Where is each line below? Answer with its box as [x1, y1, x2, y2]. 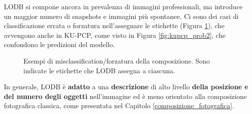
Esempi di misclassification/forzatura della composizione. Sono [23, 55, 210, 65]
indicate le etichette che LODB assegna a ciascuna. [23, 65, 175, 75]
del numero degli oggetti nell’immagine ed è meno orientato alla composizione [4, 91, 247, 101]
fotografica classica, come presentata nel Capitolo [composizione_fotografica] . [4, 100, 234, 111]
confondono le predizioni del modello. [4, 39, 115, 49]
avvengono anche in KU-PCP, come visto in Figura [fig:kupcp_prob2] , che [4, 30, 226, 40]
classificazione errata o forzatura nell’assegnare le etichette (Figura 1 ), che [4, 20, 225, 31]
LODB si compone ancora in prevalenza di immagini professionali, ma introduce [4, 1, 243, 11]
